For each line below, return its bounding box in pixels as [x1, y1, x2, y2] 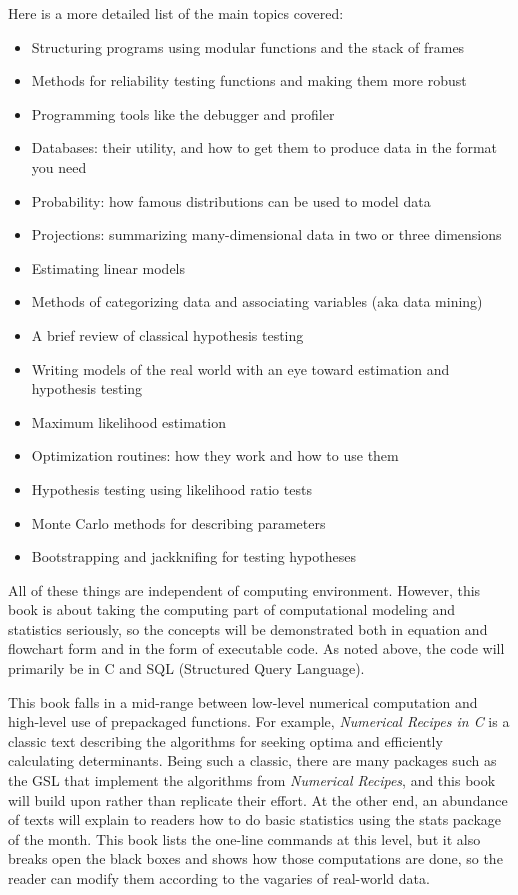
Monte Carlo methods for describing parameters [31, 512, 326, 533]
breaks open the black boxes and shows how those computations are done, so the [8, 848, 503, 869]
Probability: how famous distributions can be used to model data [31, 190, 431, 211]
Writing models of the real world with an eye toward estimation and [31, 358, 450, 379]
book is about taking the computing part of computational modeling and [8, 599, 456, 620]
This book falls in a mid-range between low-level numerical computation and [8, 691, 478, 712]
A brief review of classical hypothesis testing [31, 324, 304, 345]
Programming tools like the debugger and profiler [31, 103, 335, 124]
